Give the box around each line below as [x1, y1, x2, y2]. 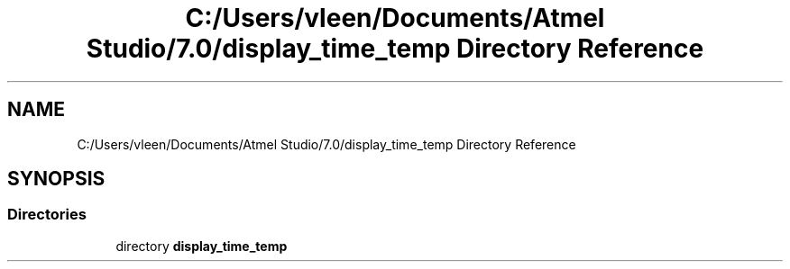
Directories [7, 205, 87, 224]
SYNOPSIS [7, 167, 106, 191]
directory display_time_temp [115, 238, 288, 254]
